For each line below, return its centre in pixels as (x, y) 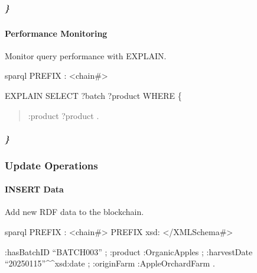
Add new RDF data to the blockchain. (74, 212)
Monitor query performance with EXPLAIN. (86, 55)
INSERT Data (34, 189)
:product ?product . (64, 115)
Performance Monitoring (56, 33)
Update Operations (51, 165)
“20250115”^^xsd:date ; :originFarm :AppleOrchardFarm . (110, 263)
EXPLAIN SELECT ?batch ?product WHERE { (93, 95)
